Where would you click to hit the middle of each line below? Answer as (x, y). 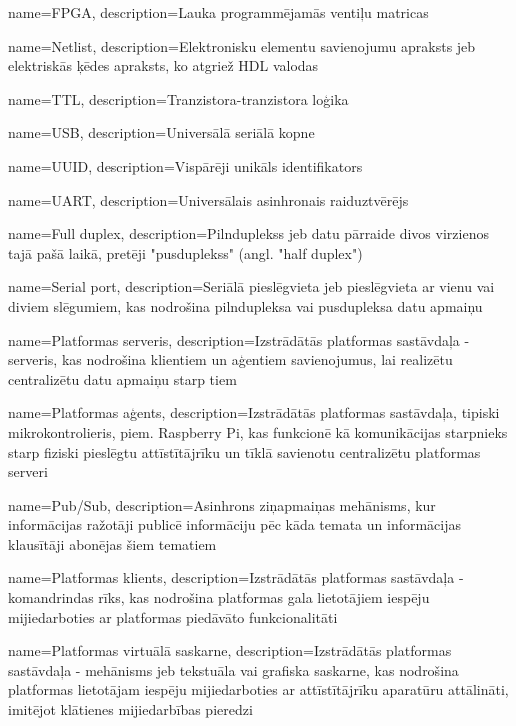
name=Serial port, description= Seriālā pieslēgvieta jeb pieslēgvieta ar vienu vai (251, 286)
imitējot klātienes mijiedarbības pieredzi (130, 709)
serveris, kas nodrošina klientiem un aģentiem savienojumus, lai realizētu (230, 359)
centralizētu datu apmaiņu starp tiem (122, 378)
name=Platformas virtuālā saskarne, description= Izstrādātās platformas (230, 650)
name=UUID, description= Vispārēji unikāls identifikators (185, 165)
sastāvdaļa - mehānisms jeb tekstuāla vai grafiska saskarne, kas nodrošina (233, 669)
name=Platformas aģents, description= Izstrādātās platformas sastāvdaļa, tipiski (254, 412)
